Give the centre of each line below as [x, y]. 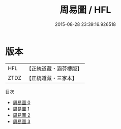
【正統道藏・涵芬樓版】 [54, 69]
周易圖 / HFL [85, 10]
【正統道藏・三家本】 [52, 78]
